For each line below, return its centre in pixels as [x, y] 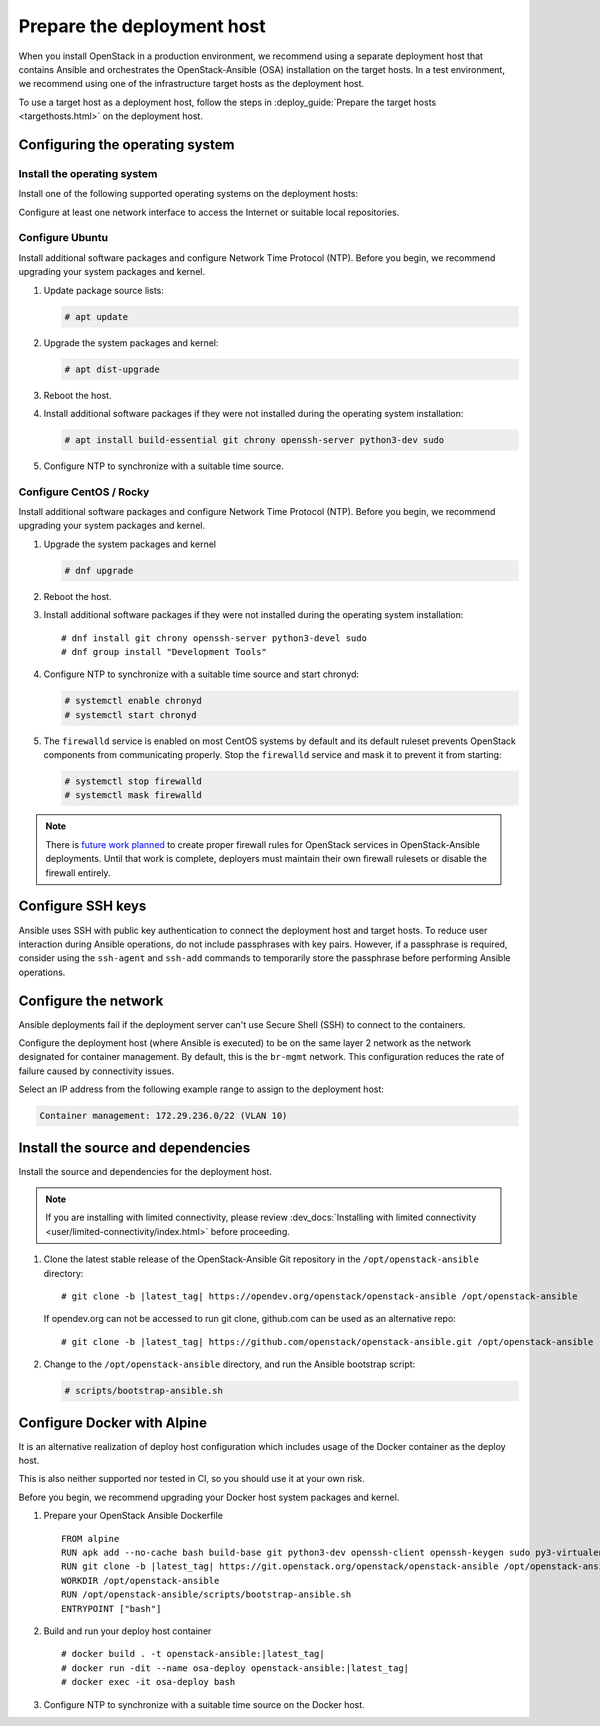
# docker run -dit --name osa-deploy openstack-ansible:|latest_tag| [235, 1668]
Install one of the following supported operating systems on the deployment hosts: [188, 194]
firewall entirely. [78, 872]
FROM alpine [90, 1538]
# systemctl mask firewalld [133, 795]
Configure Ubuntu [63, 238]
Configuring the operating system [126, 144]
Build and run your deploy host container [127, 1631]
